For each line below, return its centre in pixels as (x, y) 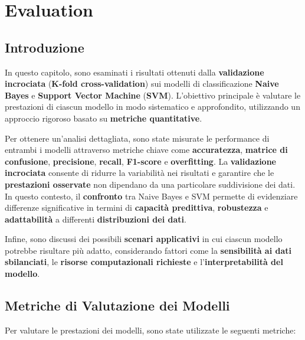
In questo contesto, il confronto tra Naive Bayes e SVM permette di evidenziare (151, 196)
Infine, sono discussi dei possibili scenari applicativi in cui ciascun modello (144, 239)
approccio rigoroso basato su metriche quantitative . (104, 118)
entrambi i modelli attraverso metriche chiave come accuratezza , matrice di (146, 150)
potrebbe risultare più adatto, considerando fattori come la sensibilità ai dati (148, 250)
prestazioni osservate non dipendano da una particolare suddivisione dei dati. (150, 184)
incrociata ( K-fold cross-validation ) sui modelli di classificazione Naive (142, 84)
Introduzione (45, 47)
